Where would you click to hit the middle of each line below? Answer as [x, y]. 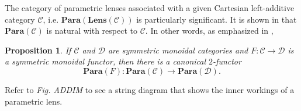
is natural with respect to [92, 31]
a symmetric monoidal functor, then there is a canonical [105, 61]
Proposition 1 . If [38, 50]
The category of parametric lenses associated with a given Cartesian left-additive [150, 8]
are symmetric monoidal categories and [178, 50]
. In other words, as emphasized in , [209, 31]
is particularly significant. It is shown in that [217, 19]
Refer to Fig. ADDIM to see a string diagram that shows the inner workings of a [150, 89]
